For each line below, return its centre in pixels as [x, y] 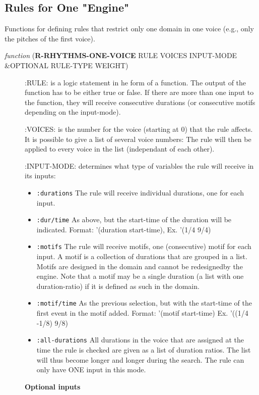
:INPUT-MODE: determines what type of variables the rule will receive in [139, 165]
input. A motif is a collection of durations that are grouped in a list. [142, 256]
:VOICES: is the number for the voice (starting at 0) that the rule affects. [139, 129]
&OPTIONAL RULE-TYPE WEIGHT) [67, 65]
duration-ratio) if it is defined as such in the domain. [118, 286]
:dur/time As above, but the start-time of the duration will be [134, 219]
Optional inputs [53, 386]
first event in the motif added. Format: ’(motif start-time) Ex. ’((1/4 [142, 313]
